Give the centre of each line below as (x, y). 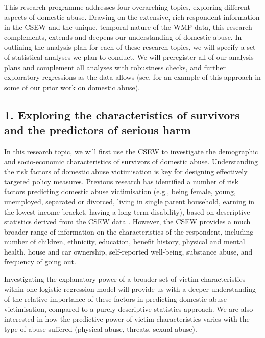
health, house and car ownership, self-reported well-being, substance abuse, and (128, 251)
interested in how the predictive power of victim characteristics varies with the (127, 319)
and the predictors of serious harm (98, 130)
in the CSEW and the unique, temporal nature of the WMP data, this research (128, 27)
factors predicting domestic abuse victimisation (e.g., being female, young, (120, 191)
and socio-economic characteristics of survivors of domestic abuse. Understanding (131, 161)
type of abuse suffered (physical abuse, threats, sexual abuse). (101, 329)
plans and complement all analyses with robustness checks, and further (115, 67)
